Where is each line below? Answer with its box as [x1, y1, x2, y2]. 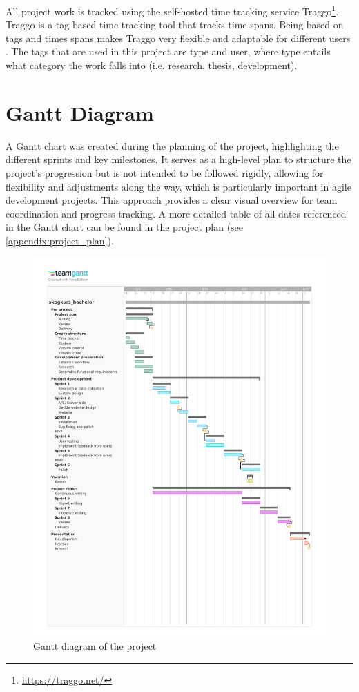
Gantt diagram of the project [33, 638, 157, 653]
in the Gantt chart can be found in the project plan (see [6, 220, 244, 234]
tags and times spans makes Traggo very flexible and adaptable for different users [6, 30, 351, 45]
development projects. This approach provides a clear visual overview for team [6, 193, 338, 207]
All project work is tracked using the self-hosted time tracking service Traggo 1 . [6, 2, 339, 18]
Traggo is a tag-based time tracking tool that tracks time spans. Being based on [6, 17, 344, 32]
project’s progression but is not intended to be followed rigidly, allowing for [6, 165, 324, 180]
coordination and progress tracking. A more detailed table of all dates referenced [6, 206, 347, 220]
